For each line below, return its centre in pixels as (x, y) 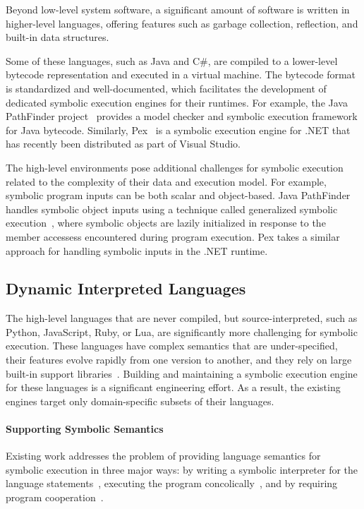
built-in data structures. (57, 37)
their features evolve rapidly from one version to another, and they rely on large (179, 360)
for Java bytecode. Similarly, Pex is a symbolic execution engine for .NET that (178, 130)
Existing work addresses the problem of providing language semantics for (163, 456)
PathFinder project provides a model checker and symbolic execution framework (182, 116)
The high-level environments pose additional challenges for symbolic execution (175, 167)
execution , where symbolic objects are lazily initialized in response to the (166, 223)
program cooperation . (55, 497)
